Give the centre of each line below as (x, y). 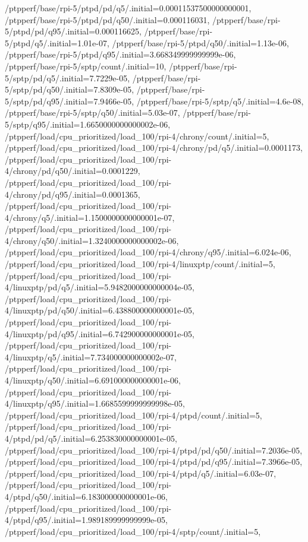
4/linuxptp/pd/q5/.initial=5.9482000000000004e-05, (100, 287)
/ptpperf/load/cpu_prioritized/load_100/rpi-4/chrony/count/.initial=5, (137, 136)
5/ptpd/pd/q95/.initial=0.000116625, (73, 31)
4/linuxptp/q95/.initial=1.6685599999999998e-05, (95, 403)
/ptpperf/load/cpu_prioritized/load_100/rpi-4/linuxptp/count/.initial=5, (140, 264)
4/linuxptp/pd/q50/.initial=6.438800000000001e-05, (100, 310)
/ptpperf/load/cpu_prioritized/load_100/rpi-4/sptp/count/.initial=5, (133, 531)
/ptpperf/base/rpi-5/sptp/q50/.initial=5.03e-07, (92, 112)
